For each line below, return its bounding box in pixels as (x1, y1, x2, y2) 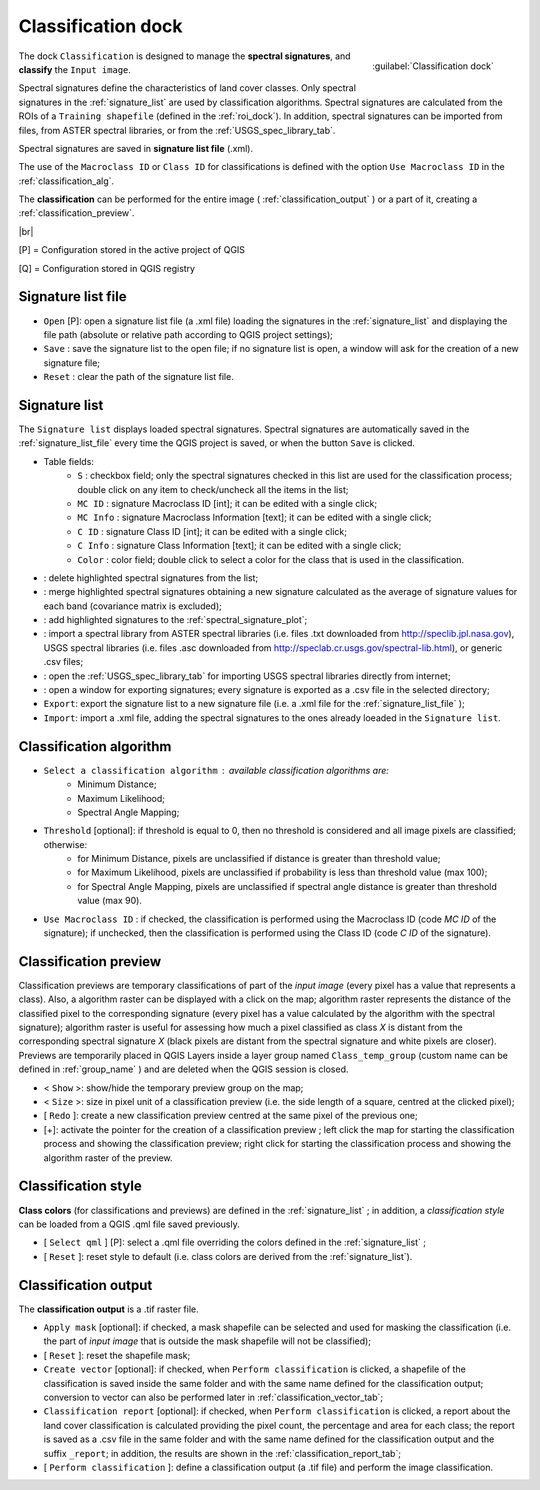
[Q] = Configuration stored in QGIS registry (18, 262, 195, 274)
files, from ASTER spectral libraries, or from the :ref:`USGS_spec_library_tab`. (18, 124, 336, 136)
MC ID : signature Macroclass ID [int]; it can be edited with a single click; (77, 497, 378, 509)
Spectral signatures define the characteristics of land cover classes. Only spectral (18, 82, 357, 94)
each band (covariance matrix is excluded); (43, 600, 222, 612)
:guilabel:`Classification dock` (371, 60, 494, 72)
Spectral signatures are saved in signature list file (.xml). (18, 142, 254, 154)
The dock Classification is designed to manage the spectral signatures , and (18, 50, 351, 62)
